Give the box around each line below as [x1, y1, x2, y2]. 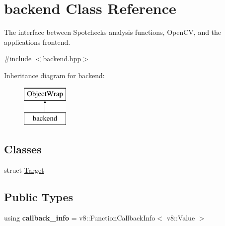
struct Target [4, 164, 44, 175]
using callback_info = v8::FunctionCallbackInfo [4, 212, 155, 223]
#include [4, 53, 32, 64]
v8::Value [166, 212, 195, 223]
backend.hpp [43, 53, 81, 64]
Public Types [4, 189, 74, 204]
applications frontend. [4, 36, 71, 47]
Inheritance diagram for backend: [4, 70, 105, 80]
